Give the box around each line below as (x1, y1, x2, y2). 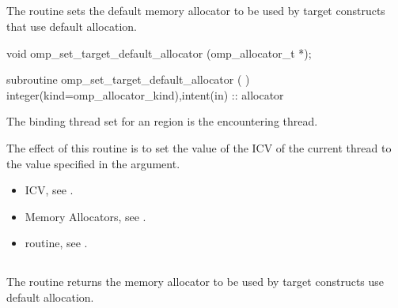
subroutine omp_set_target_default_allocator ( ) (6, 71, 250, 88)
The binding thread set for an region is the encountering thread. (6, 113, 318, 130)
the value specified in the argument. (6, 155, 180, 171)
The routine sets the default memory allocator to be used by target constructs (6, 2, 385, 19)
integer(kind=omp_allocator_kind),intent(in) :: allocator (6, 86, 284, 103)
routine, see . (25, 235, 88, 251)
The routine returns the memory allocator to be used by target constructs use (6, 273, 385, 290)
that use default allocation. (6, 17, 137, 34)
